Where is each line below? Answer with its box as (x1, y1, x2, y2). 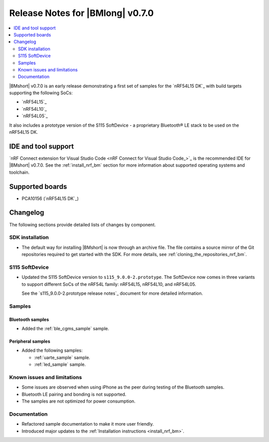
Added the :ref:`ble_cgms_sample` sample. (21, 325, 110, 331)
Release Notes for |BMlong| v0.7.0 (9, 7, 154, 18)
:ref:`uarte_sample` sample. (34, 354, 91, 360)
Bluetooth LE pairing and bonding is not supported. (21, 391, 127, 397)
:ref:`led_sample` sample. (34, 362, 86, 368)
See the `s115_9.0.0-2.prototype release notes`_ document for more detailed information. (21, 290, 203, 296)
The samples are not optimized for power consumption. (21, 398, 135, 404)
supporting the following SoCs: (9, 90, 73, 96)
